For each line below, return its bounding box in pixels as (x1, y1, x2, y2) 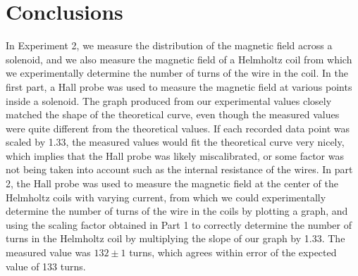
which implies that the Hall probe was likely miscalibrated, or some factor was (6, 148, 345, 163)
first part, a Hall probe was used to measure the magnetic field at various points (6, 79, 352, 94)
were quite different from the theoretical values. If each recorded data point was (6, 120, 350, 135)
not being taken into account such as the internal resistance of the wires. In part (6, 162, 353, 177)
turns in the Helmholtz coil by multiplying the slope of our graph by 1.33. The (6, 231, 345, 246)
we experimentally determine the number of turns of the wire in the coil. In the (6, 65, 348, 80)
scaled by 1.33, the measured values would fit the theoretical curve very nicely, (6, 134, 345, 149)
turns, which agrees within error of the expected (129, 245, 337, 260)
